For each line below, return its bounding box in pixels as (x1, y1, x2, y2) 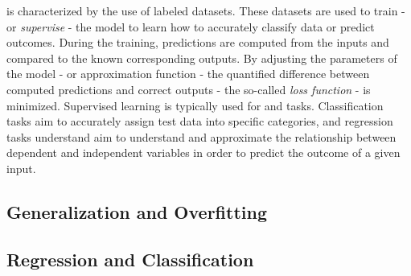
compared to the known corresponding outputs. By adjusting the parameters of (6, 49, 397, 66)
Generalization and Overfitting (6, 199, 267, 224)
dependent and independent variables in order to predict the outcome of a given (6, 144, 401, 161)
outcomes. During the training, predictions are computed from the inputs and (6, 34, 389, 51)
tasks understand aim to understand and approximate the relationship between (6, 128, 397, 145)
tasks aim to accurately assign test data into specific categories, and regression (6, 113, 393, 130)
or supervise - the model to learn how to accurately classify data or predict (6, 18, 375, 35)
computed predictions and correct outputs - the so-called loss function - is (6, 80, 371, 97)
